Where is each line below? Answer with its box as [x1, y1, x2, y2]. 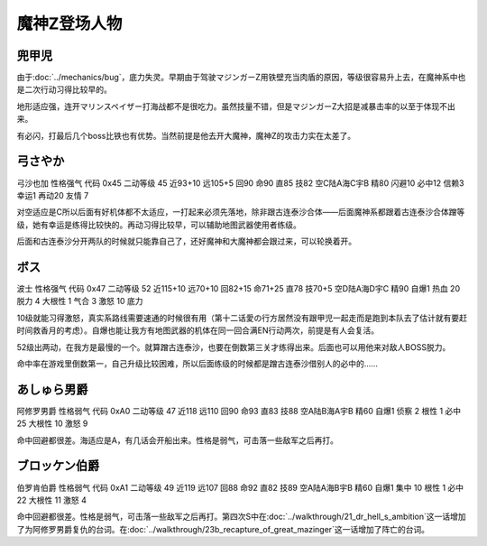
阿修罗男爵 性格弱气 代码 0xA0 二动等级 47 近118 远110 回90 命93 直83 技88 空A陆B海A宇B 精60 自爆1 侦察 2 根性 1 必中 [16, 405, 462, 416]
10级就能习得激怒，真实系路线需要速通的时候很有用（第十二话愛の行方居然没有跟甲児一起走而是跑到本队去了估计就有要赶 [16, 312, 468, 323]
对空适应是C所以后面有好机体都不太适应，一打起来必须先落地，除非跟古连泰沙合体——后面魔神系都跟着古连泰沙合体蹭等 [16, 207, 465, 217]
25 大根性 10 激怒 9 [16, 418, 88, 429]
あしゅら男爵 [16, 382, 88, 397]
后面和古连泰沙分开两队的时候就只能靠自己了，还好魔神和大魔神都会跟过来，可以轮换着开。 [16, 236, 356, 247]
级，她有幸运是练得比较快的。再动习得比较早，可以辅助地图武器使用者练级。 [16, 219, 301, 230]
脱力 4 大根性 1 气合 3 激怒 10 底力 [16, 296, 143, 307]
